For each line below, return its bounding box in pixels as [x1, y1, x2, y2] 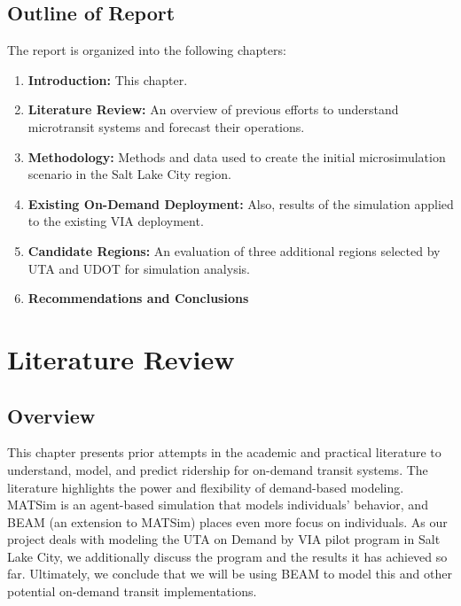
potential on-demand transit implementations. [7, 582, 257, 601]
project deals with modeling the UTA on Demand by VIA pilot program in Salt [7, 530, 441, 548]
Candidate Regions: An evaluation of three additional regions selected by [27, 241, 441, 260]
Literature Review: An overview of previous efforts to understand [27, 100, 399, 119]
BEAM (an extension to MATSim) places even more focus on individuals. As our [7, 512, 448, 531]
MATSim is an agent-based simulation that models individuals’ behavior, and [7, 495, 428, 514]
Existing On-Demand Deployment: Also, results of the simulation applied [27, 194, 454, 213]
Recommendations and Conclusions [27, 289, 249, 307]
